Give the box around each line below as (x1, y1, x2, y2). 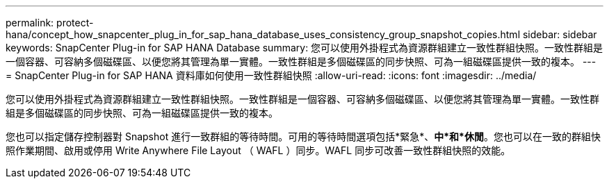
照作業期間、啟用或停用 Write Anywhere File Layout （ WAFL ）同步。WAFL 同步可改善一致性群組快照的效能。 (6, 144, 511, 156)
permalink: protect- (6, 17, 94, 28)
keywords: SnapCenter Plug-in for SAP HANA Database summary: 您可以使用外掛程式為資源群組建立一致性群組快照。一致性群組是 (6, 42, 603, 53)
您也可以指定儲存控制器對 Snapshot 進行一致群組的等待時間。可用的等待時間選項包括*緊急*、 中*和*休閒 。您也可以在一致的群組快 (6, 131, 601, 142)
